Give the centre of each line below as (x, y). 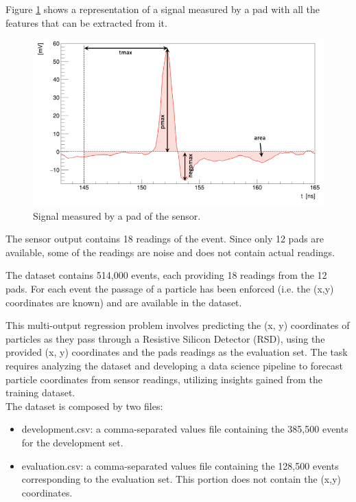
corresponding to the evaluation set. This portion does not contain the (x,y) (181, 479)
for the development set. (72, 443)
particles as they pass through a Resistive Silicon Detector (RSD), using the (165, 338)
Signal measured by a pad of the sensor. (117, 215)
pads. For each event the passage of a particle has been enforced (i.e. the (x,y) (170, 289)
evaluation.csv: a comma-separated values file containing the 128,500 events (180, 465)
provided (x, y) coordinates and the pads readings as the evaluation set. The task (177, 352)
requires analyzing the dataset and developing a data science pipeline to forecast (174, 366)
